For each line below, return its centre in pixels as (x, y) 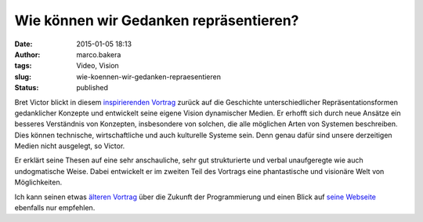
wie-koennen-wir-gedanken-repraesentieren (148, 76)
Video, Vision (98, 66)
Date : (23, 44)
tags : (23, 66)
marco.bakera (99, 54)
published (92, 88)
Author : (27, 54)
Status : (27, 88)
